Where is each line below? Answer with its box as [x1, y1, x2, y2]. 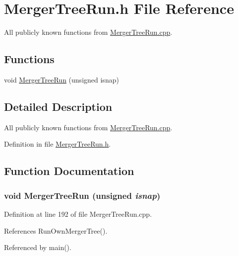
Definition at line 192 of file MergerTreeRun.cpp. [4, 208, 152, 219]
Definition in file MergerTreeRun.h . [4, 139, 111, 149]
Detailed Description [4, 98, 113, 114]
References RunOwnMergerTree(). [4, 225, 108, 236]
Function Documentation [4, 163, 134, 178]
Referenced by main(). [4, 242, 71, 253]
